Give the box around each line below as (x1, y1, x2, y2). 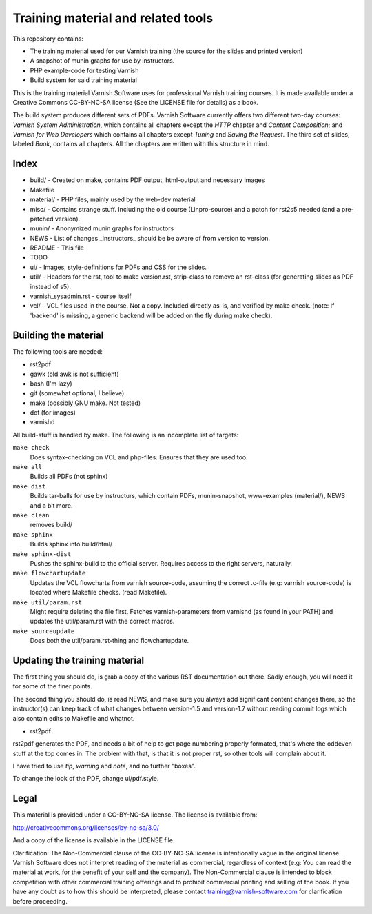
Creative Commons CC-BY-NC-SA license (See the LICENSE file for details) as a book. (12, 98, 259, 106)
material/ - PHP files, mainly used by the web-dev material (30, 195, 196, 203)
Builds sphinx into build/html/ (30, 540, 113, 548)
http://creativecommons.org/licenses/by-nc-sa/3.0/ (12, 823, 160, 831)
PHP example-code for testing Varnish (30, 66, 139, 74)
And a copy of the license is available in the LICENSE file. (12, 836, 175, 844)
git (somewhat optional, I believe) (30, 389, 125, 397)
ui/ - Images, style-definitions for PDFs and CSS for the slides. (30, 263, 207, 271)
